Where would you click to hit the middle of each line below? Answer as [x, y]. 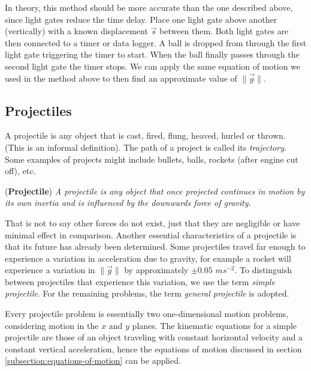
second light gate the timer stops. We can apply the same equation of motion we [153, 66]
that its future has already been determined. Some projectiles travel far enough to [155, 246]
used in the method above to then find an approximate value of [121, 78]
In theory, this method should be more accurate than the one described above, [149, 7]
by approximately [156, 270]
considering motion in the [52, 325]
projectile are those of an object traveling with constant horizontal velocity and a [154, 337]
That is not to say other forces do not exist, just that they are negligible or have [153, 222]
